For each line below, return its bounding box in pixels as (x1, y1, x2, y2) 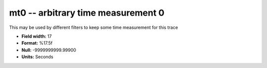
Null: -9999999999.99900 (21, 47, 77, 53)
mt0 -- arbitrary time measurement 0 (9, 7, 165, 18)
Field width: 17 (21, 33, 52, 39)
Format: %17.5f (21, 40, 53, 46)
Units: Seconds (21, 54, 54, 60)
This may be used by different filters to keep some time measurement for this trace (9, 24, 178, 30)
